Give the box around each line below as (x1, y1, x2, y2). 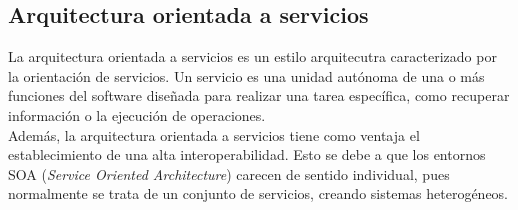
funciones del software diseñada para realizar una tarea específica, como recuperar (8, 85, 510, 106)
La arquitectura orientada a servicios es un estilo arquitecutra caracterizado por (8, 46, 497, 67)
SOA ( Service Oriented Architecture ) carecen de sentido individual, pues (8, 163, 450, 184)
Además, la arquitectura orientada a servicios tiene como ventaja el (8, 124, 420, 145)
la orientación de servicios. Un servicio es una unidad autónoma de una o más (8, 65, 485, 86)
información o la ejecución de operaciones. (8, 104, 266, 125)
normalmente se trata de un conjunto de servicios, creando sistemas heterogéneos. (8, 183, 509, 204)
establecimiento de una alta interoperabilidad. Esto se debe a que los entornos (8, 144, 486, 165)
